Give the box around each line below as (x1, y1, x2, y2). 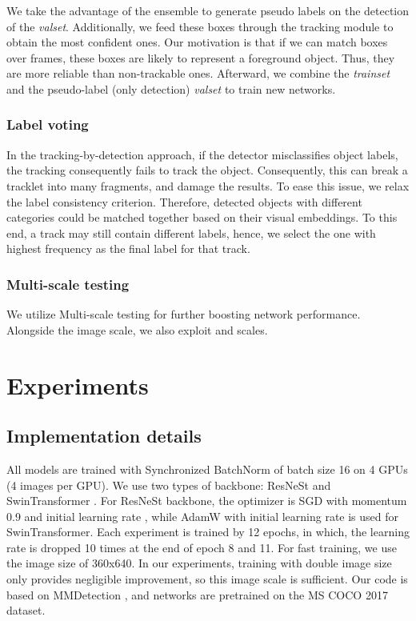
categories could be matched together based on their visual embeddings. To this (6, 209, 398, 226)
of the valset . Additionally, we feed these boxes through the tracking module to (6, 18, 394, 34)
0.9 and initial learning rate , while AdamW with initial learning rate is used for (6, 507, 399, 524)
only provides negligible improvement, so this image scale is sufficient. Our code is (6, 571, 408, 587)
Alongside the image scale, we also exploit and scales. (6, 321, 268, 338)
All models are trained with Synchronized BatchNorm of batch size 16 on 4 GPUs (6, 460, 408, 477)
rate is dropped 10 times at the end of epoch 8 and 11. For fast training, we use (6, 539, 397, 555)
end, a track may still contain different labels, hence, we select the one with (6, 224, 376, 241)
